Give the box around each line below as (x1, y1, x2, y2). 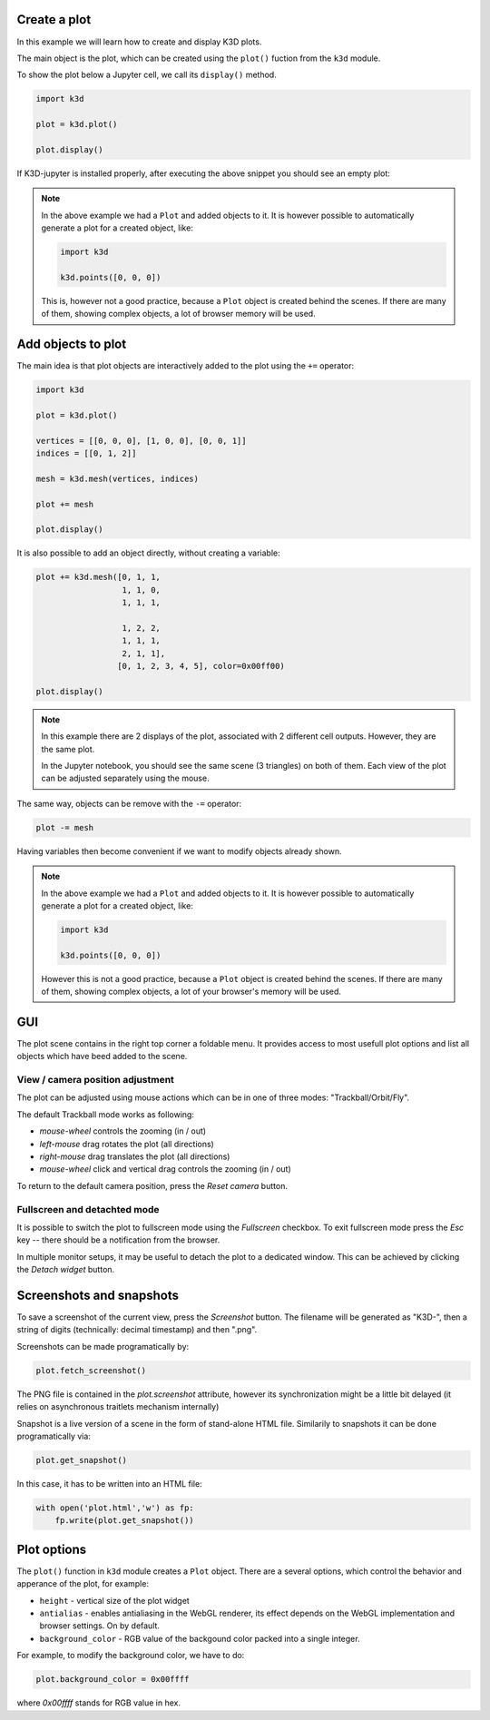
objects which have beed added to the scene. (16, 1051, 188, 1062)
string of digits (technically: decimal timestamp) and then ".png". (16, 1324, 258, 1335)
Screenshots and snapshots (16, 1287, 179, 1302)
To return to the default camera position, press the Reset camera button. (16, 1180, 288, 1191)
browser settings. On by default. (39, 1620, 161, 1631)
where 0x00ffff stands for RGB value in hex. (16, 1697, 181, 1708)
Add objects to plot (16, 336, 127, 351)
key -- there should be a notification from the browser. (16, 1234, 220, 1245)
